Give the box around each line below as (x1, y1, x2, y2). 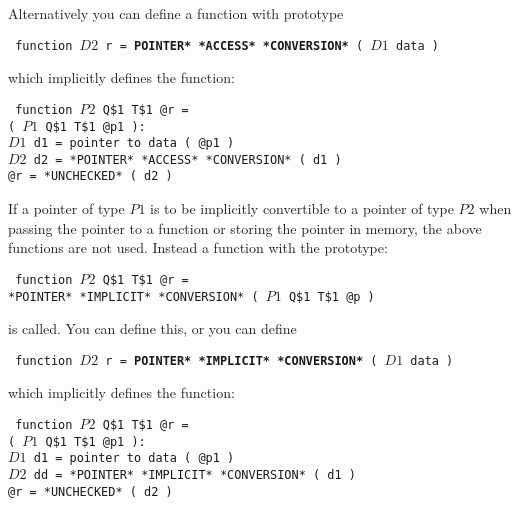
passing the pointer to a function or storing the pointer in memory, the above (8, 217, 482, 238)
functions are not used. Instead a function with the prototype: (8, 237, 388, 258)
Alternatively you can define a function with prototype (8, 3, 344, 23)
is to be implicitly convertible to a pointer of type (150, 198, 454, 219)
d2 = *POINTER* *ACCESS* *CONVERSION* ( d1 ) (33, 152, 342, 167)
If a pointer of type (8, 198, 125, 219)
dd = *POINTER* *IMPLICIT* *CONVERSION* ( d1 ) (33, 468, 356, 483)
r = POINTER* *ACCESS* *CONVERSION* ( (105, 38, 364, 53)
